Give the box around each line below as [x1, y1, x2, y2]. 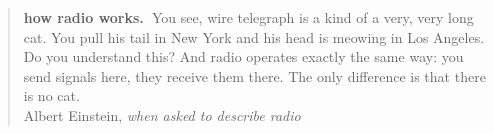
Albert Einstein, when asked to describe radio [23, 104, 301, 125]
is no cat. [23, 85, 80, 106]
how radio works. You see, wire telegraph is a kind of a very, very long [23, 7, 474, 27]
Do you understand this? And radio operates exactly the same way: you [23, 46, 464, 67]
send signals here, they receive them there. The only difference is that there [23, 65, 486, 86]
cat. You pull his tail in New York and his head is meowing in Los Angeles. [23, 26, 485, 47]
